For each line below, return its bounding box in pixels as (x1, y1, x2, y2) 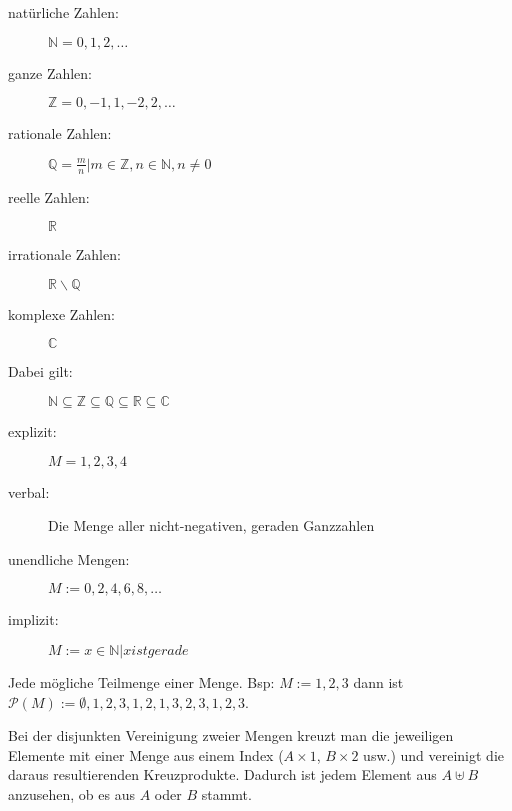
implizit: (8, 609, 59, 630)
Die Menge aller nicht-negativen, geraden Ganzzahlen (48, 515, 375, 536)
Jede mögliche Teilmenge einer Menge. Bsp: (8, 671, 275, 692)
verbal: (8, 481, 50, 502)
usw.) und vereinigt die (363, 744, 505, 765)
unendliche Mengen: (8, 548, 130, 569)
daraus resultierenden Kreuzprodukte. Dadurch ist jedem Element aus (8, 764, 437, 785)
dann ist (353, 671, 404, 692)
